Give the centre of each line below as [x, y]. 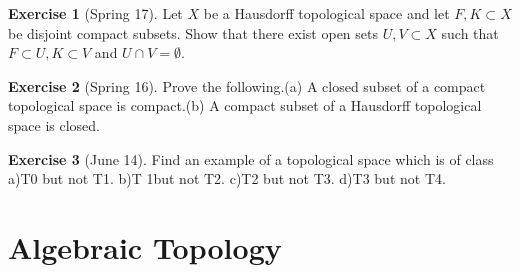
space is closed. [54, 124]
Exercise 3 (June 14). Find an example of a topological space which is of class [251, 158]
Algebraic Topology [145, 246]
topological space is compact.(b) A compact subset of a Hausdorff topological [245, 105]
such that [470, 32]
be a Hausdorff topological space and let [326, 13]
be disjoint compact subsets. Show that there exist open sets [193, 32]
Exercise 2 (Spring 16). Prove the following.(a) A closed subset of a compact [247, 85]
